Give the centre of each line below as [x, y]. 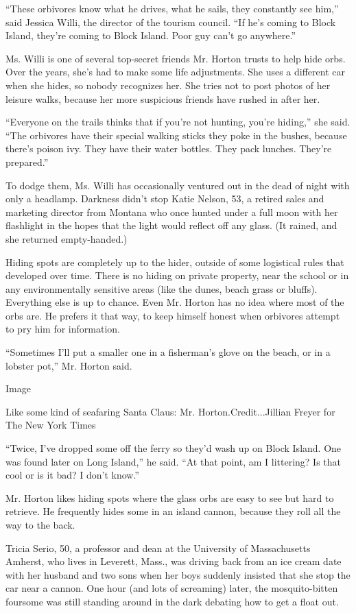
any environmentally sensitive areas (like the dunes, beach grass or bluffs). [162, 288]
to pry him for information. [63, 329]
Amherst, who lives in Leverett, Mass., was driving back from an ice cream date [174, 561]
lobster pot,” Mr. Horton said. [69, 365]
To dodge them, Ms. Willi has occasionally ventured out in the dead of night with [178, 185]
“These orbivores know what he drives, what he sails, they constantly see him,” [172, 8]
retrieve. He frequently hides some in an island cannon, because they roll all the [173, 511]
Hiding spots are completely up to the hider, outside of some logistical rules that [175, 262]
